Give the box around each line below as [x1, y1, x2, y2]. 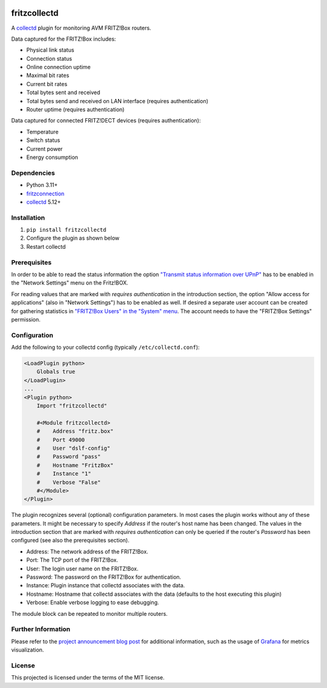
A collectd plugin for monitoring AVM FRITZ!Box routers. [11, 24, 151, 32]
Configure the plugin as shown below [26, 234, 120, 242]
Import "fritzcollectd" [36, 402, 107, 409]
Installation [11, 213, 45, 221]
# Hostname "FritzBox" [36, 462, 114, 468]
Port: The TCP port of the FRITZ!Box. [26, 556, 118, 564]
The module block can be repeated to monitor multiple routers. [11, 610, 168, 617]
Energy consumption [26, 153, 79, 161]
